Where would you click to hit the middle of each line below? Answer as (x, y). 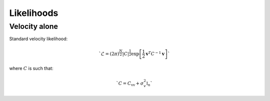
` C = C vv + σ (130, 84)
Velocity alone (34, 26)
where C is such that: (31, 68)
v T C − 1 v (155, 53)
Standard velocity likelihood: (38, 39)
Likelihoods (34, 13)
